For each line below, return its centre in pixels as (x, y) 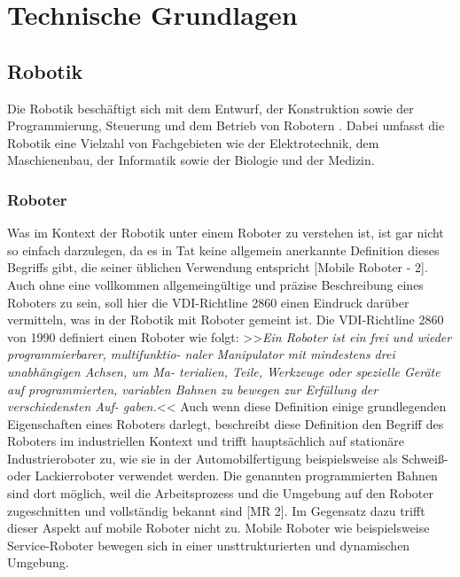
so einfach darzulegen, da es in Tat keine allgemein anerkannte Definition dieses (223, 250)
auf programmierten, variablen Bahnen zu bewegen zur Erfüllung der (193, 389)
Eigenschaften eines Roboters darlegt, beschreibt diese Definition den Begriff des (226, 423)
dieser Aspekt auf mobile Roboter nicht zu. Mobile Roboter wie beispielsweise (218, 528)
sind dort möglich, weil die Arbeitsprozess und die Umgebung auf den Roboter (220, 493)
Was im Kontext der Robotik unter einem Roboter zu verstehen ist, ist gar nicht (226, 233)
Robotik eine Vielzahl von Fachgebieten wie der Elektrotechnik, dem (193, 142)
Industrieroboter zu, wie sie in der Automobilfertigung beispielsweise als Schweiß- (228, 458)
